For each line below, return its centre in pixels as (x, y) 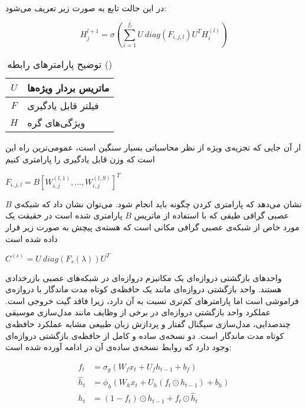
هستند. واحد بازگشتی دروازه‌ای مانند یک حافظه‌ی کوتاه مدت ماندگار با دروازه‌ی (144, 289)
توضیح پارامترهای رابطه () (60, 64)
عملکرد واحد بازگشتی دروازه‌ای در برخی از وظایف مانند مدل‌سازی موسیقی (138, 312)
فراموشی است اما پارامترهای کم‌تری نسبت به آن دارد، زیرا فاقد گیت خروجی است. (152, 300)
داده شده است (32, 238)
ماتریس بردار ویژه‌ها (68, 88)
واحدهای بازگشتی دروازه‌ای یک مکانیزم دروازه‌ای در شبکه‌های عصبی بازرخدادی (144, 277)
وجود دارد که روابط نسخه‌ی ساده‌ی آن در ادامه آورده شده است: (119, 347)
